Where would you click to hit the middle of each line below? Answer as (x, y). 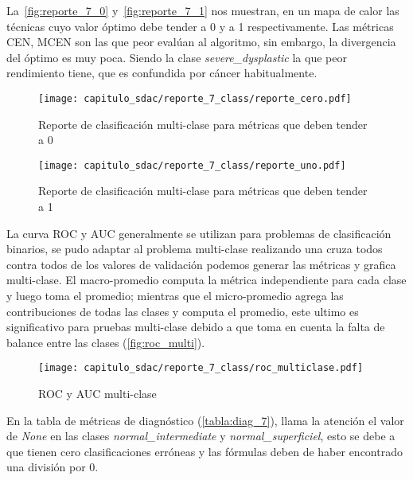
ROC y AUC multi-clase (97, 394)
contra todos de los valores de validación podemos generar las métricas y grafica (201, 264)
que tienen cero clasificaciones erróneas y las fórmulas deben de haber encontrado (205, 451)
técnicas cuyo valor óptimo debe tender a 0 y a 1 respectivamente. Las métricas (200, 26)
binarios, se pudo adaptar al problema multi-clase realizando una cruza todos (195, 249)
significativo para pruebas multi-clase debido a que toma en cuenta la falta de (196, 327)
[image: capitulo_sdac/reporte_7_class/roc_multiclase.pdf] (201, 368)
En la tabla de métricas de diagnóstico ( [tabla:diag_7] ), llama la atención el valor (205, 420)
